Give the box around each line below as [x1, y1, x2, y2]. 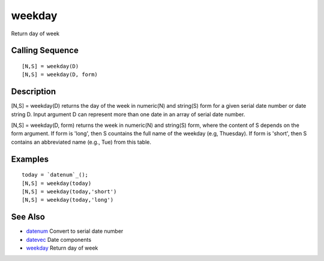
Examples [11, 154, 49, 164]
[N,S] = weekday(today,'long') [22, 196, 114, 204]
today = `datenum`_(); [22, 171, 89, 178]
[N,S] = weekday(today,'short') [22, 189, 117, 195]
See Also [11, 212, 45, 222]
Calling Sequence [11, 45, 79, 56]
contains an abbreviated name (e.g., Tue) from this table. [11, 138, 152, 145]
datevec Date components [26, 236, 92, 243]
